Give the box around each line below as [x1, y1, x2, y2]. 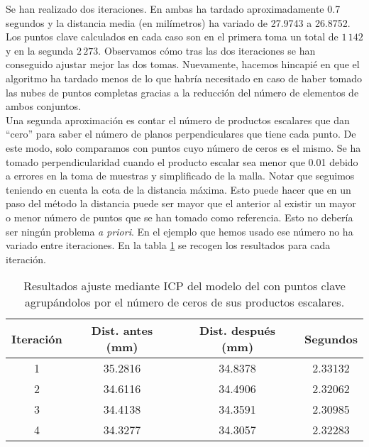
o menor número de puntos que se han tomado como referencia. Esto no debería [6, 209, 353, 224]
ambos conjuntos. [6, 99, 81, 114]
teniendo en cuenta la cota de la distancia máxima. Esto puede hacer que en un [6, 182, 351, 197]
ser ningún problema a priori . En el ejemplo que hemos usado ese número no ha [6, 223, 353, 238]
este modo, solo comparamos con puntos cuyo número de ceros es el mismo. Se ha [6, 140, 361, 155]
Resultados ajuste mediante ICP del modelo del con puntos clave [23, 277, 346, 294]
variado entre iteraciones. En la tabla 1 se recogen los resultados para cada [6, 238, 331, 253]
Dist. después [199, 322, 276, 339]
